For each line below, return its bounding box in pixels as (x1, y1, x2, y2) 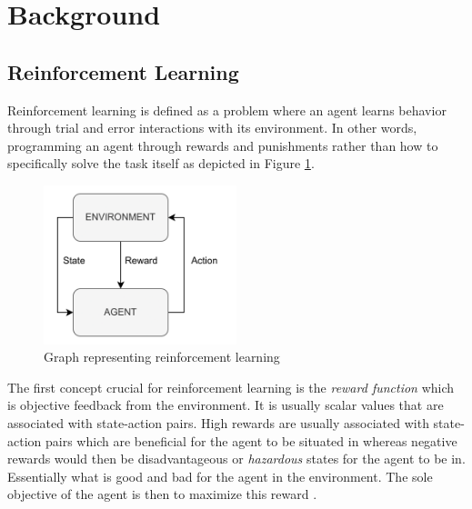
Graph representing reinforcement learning (44, 347, 280, 366)
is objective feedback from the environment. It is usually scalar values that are (7, 395, 444, 414)
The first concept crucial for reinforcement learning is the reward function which (7, 377, 455, 396)
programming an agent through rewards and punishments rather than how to (7, 135, 438, 155)
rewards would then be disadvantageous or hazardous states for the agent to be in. (7, 449, 466, 468)
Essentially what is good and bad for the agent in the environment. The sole (7, 466, 433, 485)
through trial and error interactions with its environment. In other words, (7, 118, 417, 137)
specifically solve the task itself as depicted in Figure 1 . (7, 154, 315, 173)
